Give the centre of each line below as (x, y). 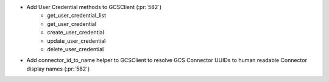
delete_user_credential (76, 49)
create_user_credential (76, 33)
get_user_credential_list (77, 16)
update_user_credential (76, 41)
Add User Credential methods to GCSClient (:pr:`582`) (94, 7)
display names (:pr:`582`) (58, 69)
